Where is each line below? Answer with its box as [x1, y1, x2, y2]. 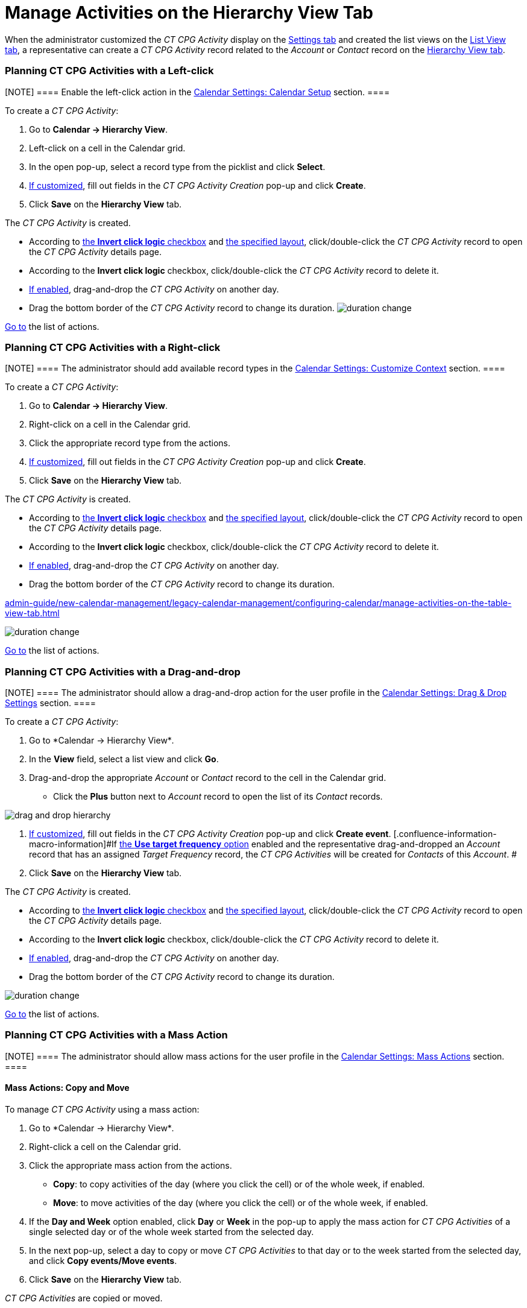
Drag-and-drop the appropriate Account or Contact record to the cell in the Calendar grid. [29, 772, 387, 783]
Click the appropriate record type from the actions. [29, 438, 231, 449]
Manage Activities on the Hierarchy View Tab [5, 2, 373, 23]
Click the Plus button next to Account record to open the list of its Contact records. [53, 791, 383, 801]
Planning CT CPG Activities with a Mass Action [5, 1029, 228, 1041]
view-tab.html [5, 608, 60, 619]
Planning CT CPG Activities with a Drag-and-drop [5, 665, 241, 678]
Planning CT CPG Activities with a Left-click [5, 65, 214, 77]
